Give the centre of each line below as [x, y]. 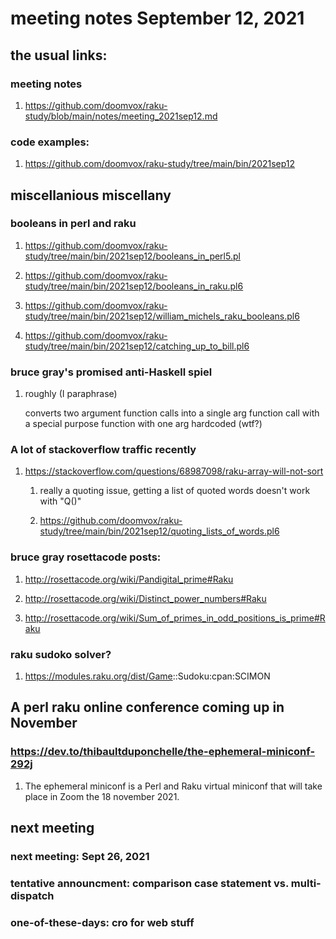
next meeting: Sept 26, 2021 [80, 857]
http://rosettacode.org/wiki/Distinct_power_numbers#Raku [145, 598]
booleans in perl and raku [73, 224]
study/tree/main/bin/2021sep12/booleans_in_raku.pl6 [134, 286]
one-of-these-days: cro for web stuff [102, 922]
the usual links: [59, 55]
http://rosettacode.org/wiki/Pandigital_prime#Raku [129, 579]
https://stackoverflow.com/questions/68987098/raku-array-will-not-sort [174, 471]
